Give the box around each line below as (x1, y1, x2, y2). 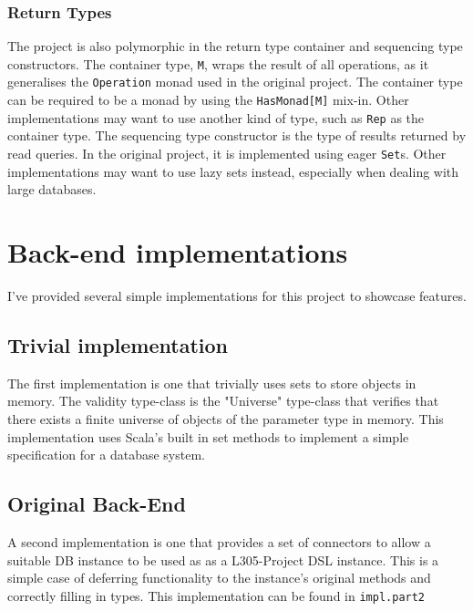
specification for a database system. (7, 445, 205, 464)
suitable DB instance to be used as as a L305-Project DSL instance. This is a (7, 550, 439, 569)
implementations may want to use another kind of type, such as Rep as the (7, 108, 425, 127)
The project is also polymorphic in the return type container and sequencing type (7, 36, 463, 56)
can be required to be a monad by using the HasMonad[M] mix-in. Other (7, 90, 409, 109)
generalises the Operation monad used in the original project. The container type (7, 72, 463, 91)
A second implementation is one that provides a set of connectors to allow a (7, 532, 431, 551)
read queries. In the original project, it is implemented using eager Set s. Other (7, 144, 447, 163)
